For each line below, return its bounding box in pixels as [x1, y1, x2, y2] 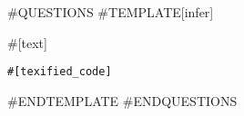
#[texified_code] [7, 65, 112, 79]
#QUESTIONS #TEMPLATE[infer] [7, 3, 214, 21]
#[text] [7, 33, 47, 52]
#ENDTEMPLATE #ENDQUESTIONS [7, 91, 238, 110]
